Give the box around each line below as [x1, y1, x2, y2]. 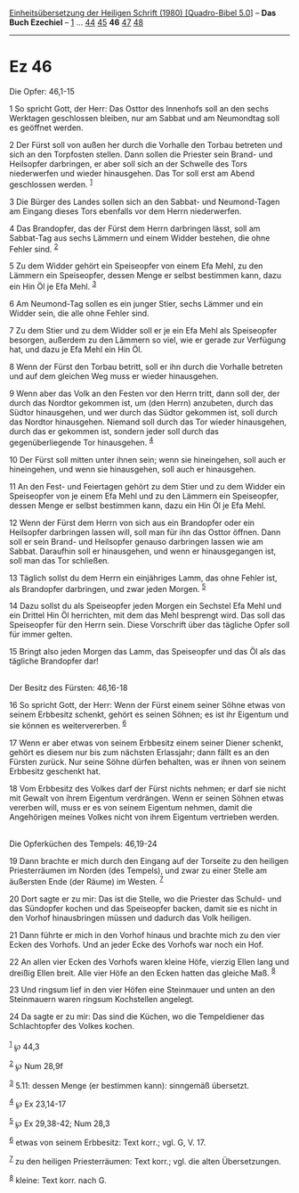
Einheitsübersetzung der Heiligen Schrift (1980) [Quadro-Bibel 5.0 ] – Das [9, 8, 277, 18]
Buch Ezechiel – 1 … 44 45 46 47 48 [9, 17, 144, 28]
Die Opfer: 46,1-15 [9, 86, 76, 96]
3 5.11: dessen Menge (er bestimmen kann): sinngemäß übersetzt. [9, 1078, 249, 1090]
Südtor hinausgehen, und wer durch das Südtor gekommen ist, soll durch [9, 407, 278, 417]
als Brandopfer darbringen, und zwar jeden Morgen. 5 [9, 581, 206, 594]
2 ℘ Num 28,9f [9, 1058, 64, 1071]
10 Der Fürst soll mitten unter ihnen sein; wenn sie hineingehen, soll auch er [9, 454, 287, 465]
